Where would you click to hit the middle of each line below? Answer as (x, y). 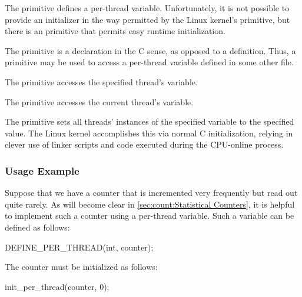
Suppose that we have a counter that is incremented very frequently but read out (151, 193)
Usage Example (42, 170)
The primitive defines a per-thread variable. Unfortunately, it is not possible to (147, 8)
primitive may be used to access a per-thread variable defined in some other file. (149, 62)
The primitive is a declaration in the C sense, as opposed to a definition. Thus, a (150, 50)
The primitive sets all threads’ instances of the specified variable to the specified (150, 121)
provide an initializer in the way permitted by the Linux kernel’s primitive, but (147, 19)
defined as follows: (37, 227)
